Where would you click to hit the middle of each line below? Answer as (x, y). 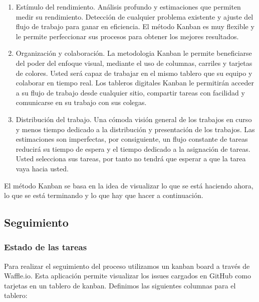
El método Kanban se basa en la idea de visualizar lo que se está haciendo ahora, (129, 185)
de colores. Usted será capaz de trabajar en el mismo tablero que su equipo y (134, 73)
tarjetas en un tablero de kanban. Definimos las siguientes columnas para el (120, 285)
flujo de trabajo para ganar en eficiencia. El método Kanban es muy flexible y (135, 26)
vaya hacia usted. (42, 168)
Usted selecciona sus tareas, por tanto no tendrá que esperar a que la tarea (131, 159)
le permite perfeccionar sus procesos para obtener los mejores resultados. (127, 36)
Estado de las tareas (46, 247)
